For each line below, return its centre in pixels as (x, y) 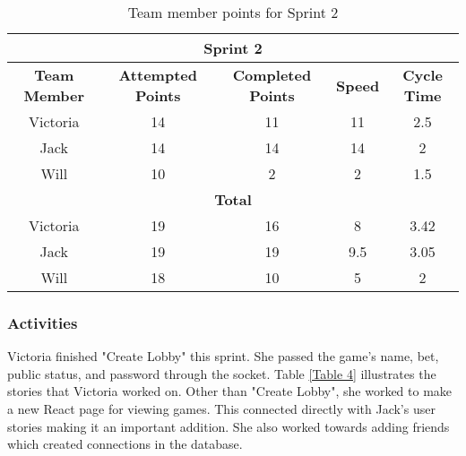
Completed (272, 75)
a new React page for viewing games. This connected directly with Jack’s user (221, 409)
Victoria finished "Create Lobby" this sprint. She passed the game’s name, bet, (223, 356)
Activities (43, 322)
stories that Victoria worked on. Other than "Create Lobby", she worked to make (230, 391)
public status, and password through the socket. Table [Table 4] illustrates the (222, 373)
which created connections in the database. (125, 444)
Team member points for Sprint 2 (233, 12)
